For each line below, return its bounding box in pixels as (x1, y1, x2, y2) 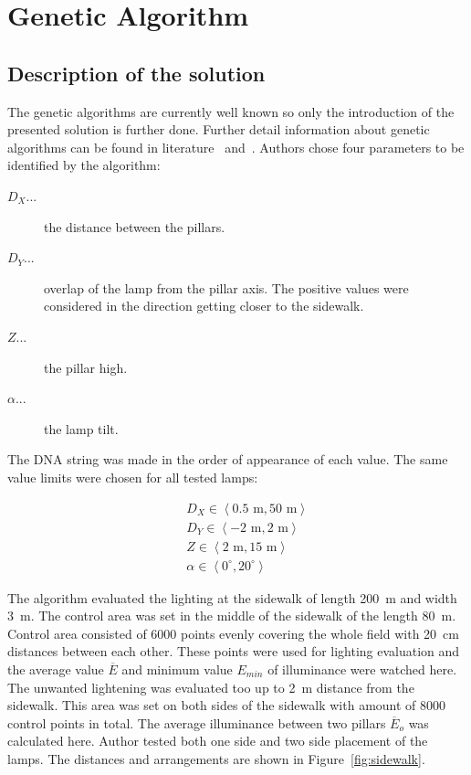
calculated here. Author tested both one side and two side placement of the (7, 731, 428, 750)
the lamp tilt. (44, 419, 119, 438)
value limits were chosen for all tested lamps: (7, 467, 258, 486)
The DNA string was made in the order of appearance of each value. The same (7, 450, 448, 469)
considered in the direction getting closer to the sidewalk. (44, 296, 364, 315)
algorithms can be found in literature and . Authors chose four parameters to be (7, 137, 465, 156)
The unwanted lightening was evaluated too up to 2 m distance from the (7, 677, 414, 696)
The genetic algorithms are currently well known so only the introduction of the (7, 101, 455, 121)
